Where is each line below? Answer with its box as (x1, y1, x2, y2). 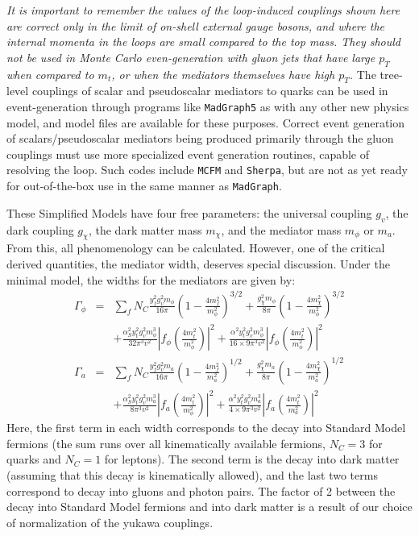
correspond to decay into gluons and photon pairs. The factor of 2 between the (6, 482, 396, 499)
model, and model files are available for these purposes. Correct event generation (6, 114, 405, 131)
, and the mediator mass (221, 221, 342, 238)
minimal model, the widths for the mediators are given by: (6, 271, 296, 288)
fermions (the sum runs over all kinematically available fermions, (6, 434, 326, 451)
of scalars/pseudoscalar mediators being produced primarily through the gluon (6, 130, 394, 147)
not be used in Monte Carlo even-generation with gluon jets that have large (6, 48, 375, 65)
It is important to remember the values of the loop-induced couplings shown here (6, 2, 400, 18)
